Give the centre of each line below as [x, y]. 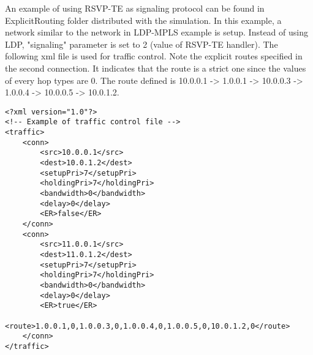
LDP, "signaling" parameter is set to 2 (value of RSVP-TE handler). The [141, 44]
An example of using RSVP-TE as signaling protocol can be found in [135, 8]
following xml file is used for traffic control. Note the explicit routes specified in [154, 56]
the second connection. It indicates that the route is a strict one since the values [156, 68]
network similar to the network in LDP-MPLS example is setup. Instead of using [156, 32]
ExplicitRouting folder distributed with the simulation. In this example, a [143, 20]
